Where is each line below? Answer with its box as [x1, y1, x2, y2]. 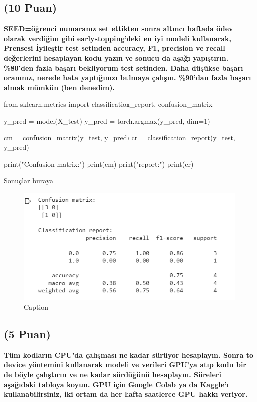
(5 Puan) [4, 326, 51, 341]
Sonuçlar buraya [4, 175, 53, 186]
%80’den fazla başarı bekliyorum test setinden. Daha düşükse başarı [4, 62, 243, 73]
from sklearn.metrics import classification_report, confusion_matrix [4, 99, 213, 109]
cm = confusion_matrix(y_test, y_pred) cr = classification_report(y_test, [4, 132, 235, 142]
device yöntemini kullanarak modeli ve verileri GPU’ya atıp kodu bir [4, 359, 246, 370]
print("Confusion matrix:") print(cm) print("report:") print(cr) [4, 158, 194, 169]
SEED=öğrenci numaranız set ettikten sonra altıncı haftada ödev [4, 23, 233, 34]
